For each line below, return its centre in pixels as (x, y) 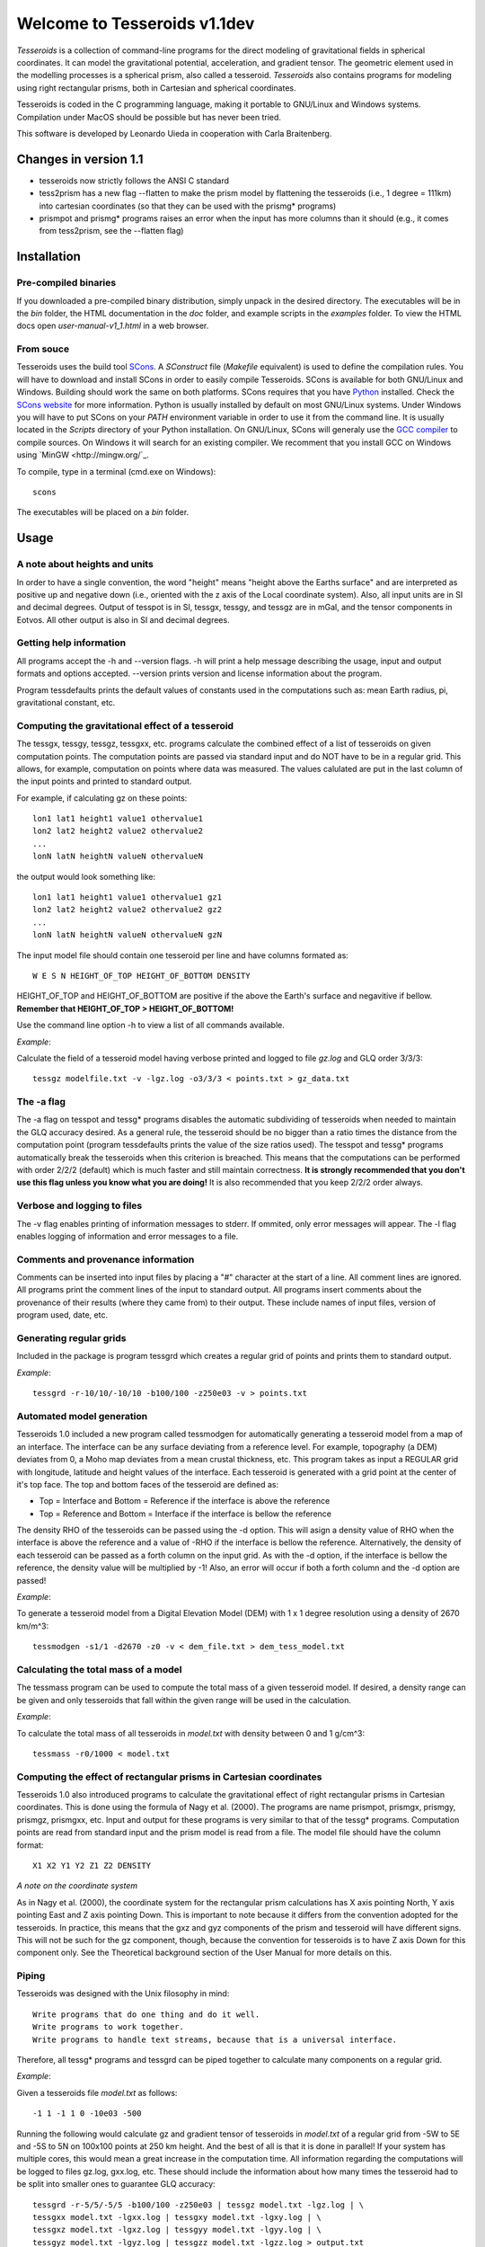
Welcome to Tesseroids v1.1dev (136, 23)
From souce (43, 349)
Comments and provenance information (106, 1259)
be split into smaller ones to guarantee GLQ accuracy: (116, 2184)
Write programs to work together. (108, 2027)
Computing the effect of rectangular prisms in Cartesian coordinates (169, 1777)
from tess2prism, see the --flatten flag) (111, 231)
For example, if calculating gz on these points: (102, 798)
